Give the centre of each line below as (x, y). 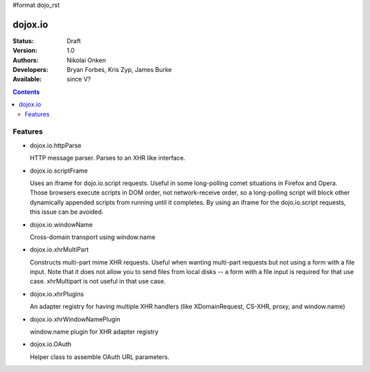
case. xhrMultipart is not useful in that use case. (98, 282)
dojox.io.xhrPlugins (57, 294)
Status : (23, 40)
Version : (25, 51)
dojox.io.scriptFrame (59, 171)
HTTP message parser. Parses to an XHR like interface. (108, 158)
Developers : (30, 70)
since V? (79, 79)
